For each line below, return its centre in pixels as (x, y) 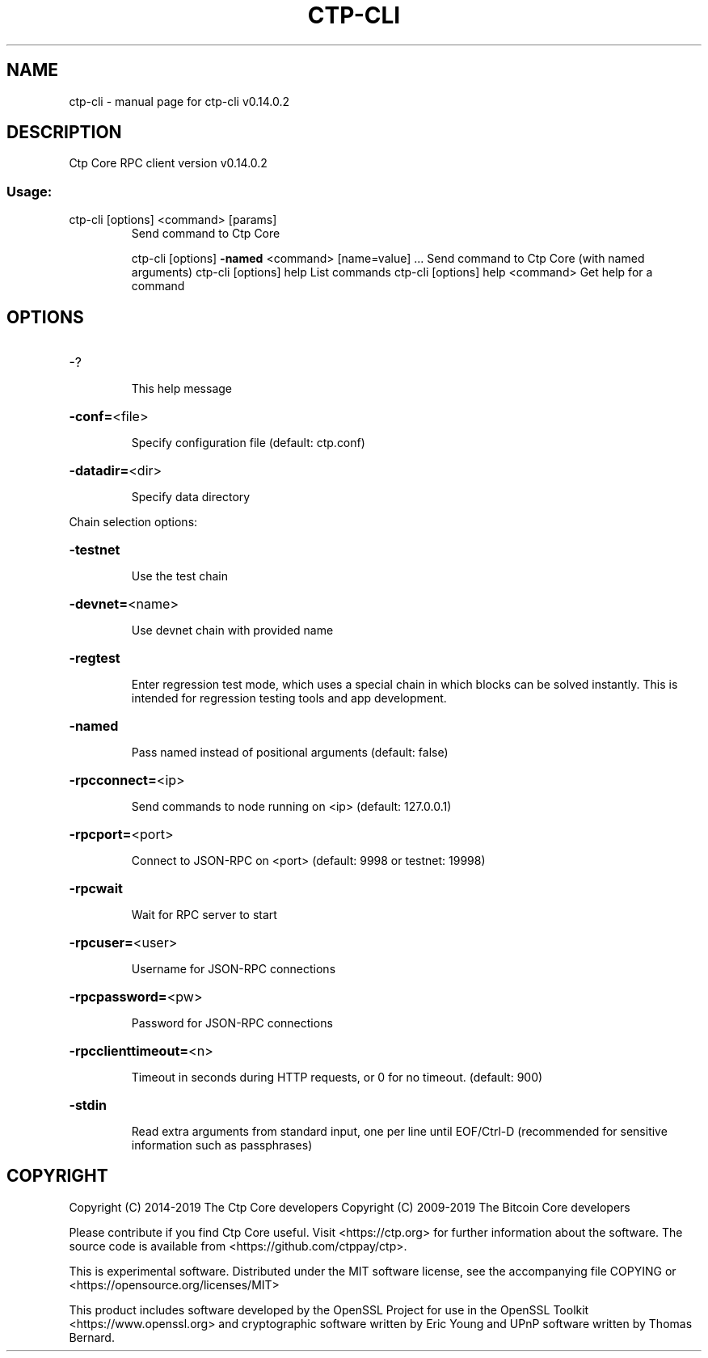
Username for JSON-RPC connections (234, 969)
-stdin (88, 1105)
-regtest (95, 658)
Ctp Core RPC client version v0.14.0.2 (168, 163)
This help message (181, 389)
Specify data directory (191, 497)
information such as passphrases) (222, 1145)
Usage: (29, 191)
